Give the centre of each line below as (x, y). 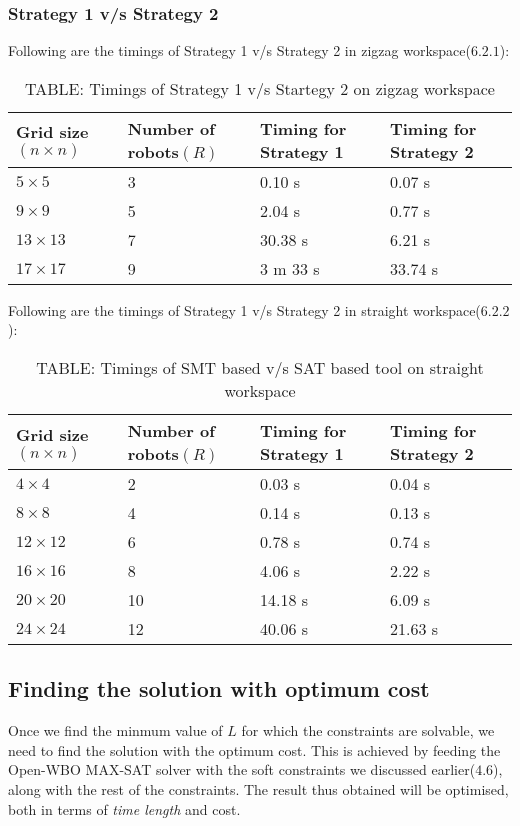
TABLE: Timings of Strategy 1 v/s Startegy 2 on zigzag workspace (260, 88)
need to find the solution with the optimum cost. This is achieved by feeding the (254, 749)
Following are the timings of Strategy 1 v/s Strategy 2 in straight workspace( (244, 309)
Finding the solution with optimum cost (219, 688)
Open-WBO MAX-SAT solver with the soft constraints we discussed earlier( (242, 769)
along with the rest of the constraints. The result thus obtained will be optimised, (258, 788)
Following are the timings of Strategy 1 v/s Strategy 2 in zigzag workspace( (239, 50)
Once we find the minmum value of (115, 730)
